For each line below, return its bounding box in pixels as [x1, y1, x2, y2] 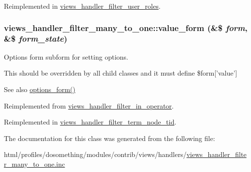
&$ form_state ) [4, 32, 67, 45]
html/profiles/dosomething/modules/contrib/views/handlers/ [4, 149, 187, 159]
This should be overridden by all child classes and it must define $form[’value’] [4, 68, 237, 78]
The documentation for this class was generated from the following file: [4, 133, 215, 143]
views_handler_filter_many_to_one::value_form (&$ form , [4, 21, 248, 33]
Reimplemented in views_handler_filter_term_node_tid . [4, 117, 177, 127]
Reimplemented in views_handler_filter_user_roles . [4, 1, 161, 11]
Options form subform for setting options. [4, 51, 128, 62]
